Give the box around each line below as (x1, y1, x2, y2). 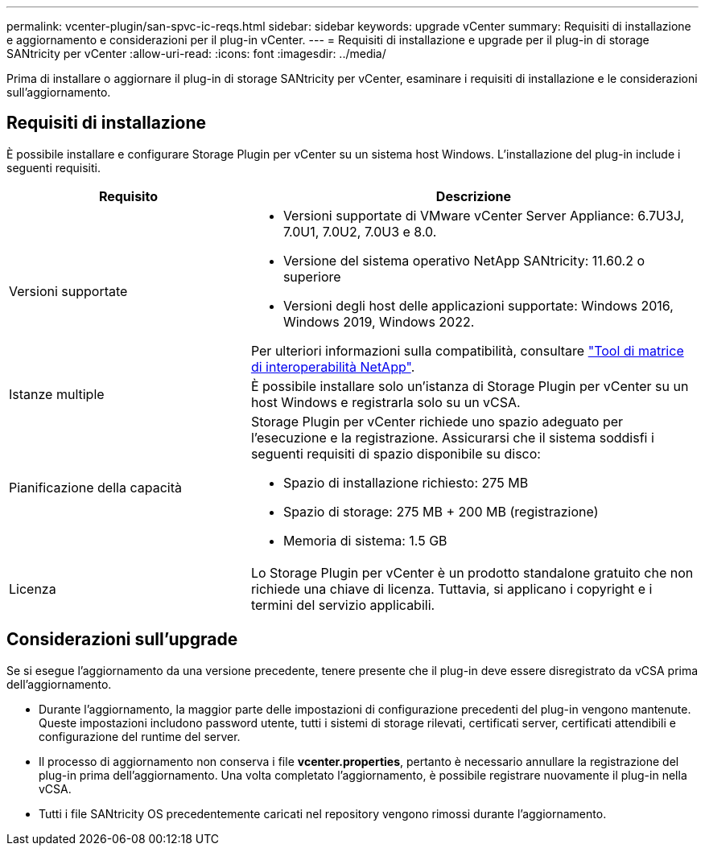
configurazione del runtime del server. (39, 729, 241, 743)
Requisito (98, 187, 158, 204)
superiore (282, 268, 341, 285)
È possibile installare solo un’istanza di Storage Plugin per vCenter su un (250, 377, 689, 394)
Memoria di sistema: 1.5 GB (282, 532, 447, 549)
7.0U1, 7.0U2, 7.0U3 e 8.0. (282, 223, 437, 240)
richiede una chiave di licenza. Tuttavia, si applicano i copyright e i (250, 580, 653, 597)
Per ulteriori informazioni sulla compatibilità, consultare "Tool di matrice (250, 342, 684, 359)
